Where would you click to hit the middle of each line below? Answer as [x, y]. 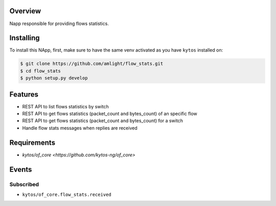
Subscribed [24, 184]
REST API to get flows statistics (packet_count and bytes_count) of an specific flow [110, 114]
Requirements [32, 142]
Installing [25, 38]
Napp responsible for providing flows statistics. [59, 24]
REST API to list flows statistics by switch [66, 106]
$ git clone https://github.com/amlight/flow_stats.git [92, 64]
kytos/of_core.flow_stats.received [67, 194]
